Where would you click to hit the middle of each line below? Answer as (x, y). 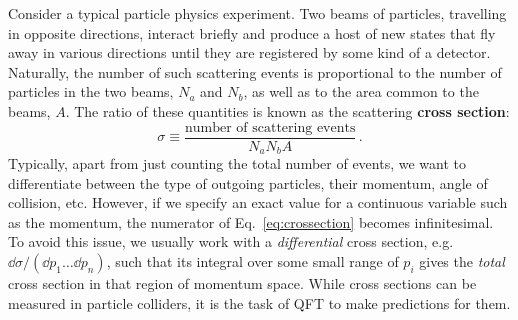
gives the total (462, 261)
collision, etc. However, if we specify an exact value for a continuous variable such (258, 202)
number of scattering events (270, 127)
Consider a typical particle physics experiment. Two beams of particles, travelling (257, 13)
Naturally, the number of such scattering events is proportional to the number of (255, 71)
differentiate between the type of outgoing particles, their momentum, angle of (248, 182)
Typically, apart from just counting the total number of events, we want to (237, 163)
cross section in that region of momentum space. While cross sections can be (242, 283)
